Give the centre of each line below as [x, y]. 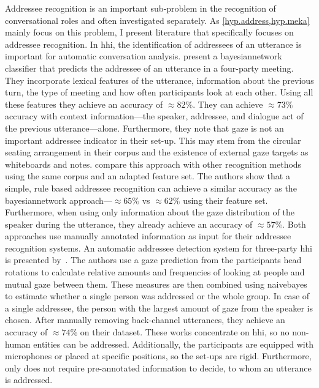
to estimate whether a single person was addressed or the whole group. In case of [157, 296]
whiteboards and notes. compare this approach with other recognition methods [153, 164]
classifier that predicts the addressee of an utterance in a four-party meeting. [149, 68]
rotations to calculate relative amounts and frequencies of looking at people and [155, 272]
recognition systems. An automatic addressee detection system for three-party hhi [159, 248]
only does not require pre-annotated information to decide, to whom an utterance [158, 367]
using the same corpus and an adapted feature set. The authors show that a [148, 176]
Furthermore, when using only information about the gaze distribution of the [150, 212]
